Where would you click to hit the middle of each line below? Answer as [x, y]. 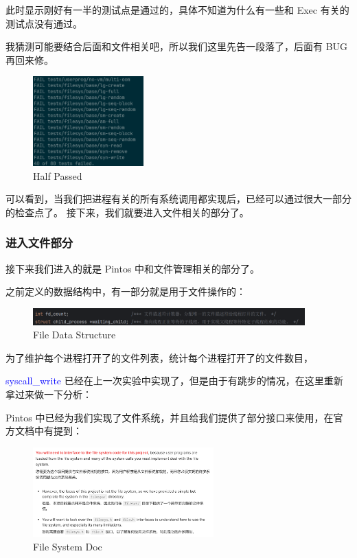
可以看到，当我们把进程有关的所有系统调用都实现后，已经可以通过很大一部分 [178, 199]
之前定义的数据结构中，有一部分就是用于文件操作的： [126, 291]
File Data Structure [74, 335]
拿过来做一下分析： [49, 394]
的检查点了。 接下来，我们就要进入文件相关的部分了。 [127, 212]
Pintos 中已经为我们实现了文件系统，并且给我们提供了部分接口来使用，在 [170, 417]
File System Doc [68, 547]
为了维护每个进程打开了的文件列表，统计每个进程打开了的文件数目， [159, 357]
